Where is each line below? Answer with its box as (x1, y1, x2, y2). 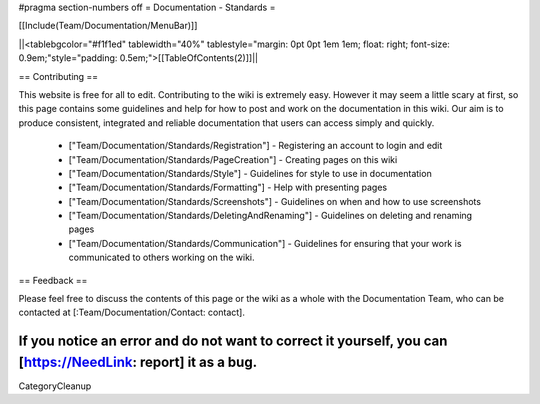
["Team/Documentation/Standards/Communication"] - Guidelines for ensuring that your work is (68, 237, 462, 249)
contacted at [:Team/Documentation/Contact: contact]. (18, 306, 245, 319)
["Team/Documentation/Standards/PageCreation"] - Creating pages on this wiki (68, 153, 398, 165)
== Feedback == (18, 274, 88, 286)
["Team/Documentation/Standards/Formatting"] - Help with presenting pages (68, 181, 388, 194)
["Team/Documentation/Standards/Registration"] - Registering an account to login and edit (68, 140, 443, 152)
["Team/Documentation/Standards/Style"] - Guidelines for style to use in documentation (68, 167, 432, 179)
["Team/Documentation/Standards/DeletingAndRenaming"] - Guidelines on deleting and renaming (68, 210, 473, 222)
